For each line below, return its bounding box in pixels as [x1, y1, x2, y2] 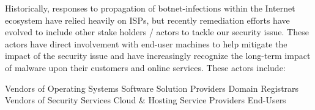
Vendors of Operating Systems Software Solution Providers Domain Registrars [5, 81, 299, 94]
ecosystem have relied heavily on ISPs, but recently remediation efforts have [5, 13, 290, 26]
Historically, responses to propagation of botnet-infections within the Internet [5, 2, 295, 14]
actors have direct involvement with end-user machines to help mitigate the [5, 37, 287, 50]
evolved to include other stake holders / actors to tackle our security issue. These [5, 26, 309, 38]
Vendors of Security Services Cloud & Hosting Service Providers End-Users [5, 94, 286, 106]
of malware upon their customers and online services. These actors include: [5, 61, 286, 74]
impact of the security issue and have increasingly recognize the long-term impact [5, 49, 311, 62]
